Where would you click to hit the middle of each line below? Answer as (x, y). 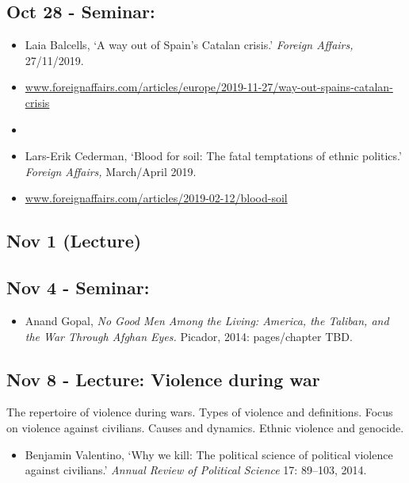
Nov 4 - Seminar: (78, 287)
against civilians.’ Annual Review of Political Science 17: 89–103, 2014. (196, 470)
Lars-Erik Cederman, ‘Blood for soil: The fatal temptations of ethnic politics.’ (213, 156)
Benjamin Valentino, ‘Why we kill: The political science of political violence (209, 454)
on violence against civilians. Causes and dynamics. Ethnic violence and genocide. (205, 427)
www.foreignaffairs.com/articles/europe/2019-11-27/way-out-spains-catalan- (209, 87)
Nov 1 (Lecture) (74, 241)
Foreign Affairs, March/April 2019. (111, 171)
